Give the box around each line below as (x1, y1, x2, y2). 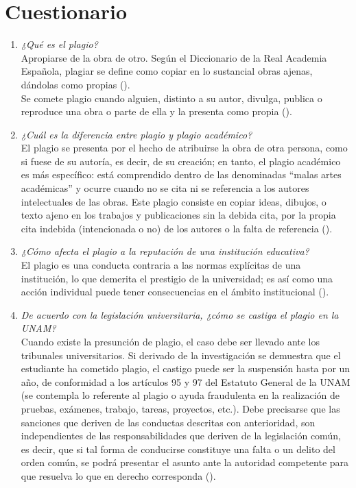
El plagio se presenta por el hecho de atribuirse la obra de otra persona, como (21, 141, 348, 155)
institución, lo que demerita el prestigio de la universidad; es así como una (21, 271, 333, 285)
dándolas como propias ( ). (21, 77, 130, 91)
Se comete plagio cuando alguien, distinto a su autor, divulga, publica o (21, 90, 322, 105)
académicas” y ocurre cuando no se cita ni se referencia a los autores (21, 181, 309, 195)
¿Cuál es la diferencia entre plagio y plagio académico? (21, 127, 252, 141)
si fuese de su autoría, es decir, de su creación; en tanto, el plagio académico (21, 154, 341, 168)
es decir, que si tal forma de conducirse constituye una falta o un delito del (21, 441, 335, 456)
